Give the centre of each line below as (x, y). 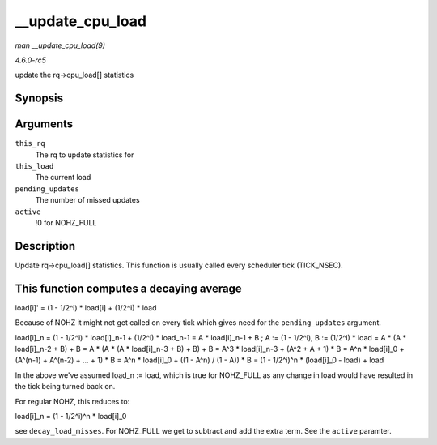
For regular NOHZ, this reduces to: (72, 401)
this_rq (30, 143)
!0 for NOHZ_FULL (66, 222)
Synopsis (39, 98)
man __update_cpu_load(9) (60, 45)
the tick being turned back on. (65, 387)
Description (45, 246)
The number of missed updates (88, 200)
